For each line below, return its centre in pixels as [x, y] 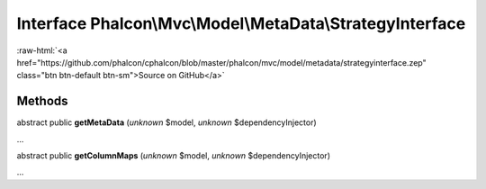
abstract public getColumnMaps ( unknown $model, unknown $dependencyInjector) [173, 156]
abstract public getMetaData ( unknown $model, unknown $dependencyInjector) [166, 122]
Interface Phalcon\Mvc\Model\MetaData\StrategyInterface [241, 23]
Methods [42, 101]
